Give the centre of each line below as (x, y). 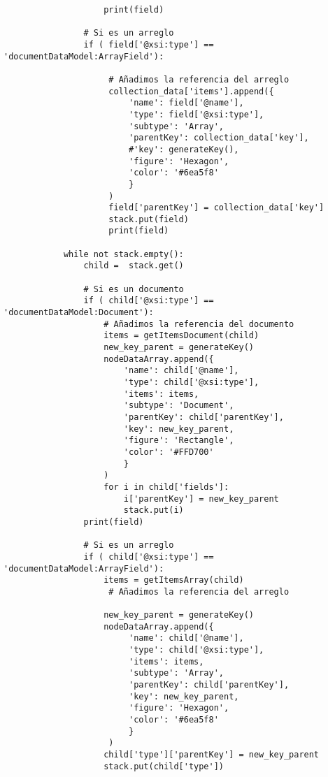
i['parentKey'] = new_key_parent (201, 499)
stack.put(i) (154, 510)
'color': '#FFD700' (169, 452)
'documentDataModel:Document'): (79, 313)
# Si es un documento (134, 289)
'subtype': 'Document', (179, 406)
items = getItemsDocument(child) (181, 336)
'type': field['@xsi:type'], (196, 114)
